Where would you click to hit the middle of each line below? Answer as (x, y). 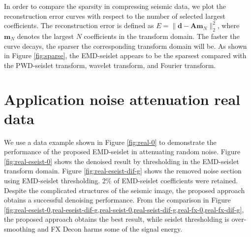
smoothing (20, 229)
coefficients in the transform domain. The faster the (162, 36)
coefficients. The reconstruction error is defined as (79, 25)
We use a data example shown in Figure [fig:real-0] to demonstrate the (110, 142)
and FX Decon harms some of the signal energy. (110, 229)
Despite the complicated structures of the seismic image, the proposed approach (125, 190)
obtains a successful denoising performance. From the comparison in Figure (117, 200)
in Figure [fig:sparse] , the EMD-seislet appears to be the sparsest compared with (125, 55)
